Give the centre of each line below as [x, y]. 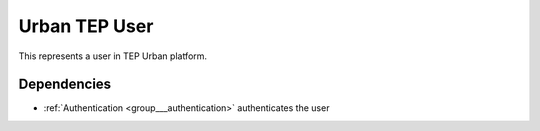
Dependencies [65, 84]
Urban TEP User [86, 26]
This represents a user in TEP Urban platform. [113, 56]
